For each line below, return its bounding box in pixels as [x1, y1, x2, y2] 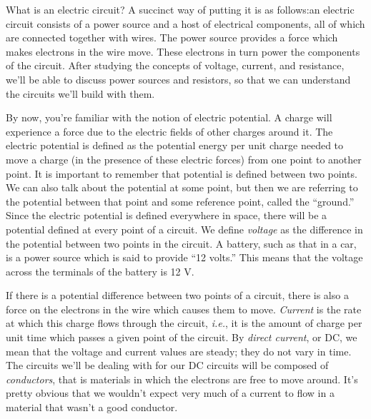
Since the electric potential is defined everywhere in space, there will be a [6, 208, 327, 223]
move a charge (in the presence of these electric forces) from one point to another [6, 151, 362, 166]
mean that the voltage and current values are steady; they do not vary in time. [6, 343, 352, 358]
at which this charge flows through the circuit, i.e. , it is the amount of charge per [6, 315, 362, 330]
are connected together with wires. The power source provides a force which [6, 30, 338, 45]
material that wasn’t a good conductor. [6, 400, 178, 415]
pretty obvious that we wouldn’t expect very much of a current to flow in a [6, 385, 335, 400]
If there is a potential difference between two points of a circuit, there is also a [6, 288, 349, 303]
